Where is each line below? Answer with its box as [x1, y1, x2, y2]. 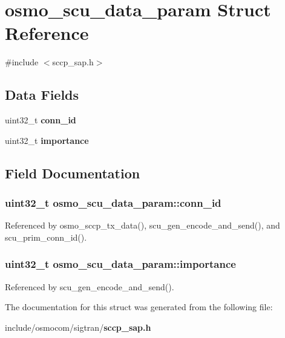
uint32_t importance [5, 134, 89, 146]
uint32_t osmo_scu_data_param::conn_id [5, 195, 221, 210]
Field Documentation [5, 163, 140, 182]
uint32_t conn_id [5, 114, 76, 126]
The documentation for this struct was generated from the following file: [5, 301, 273, 313]
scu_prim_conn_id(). [5, 230, 87, 243]
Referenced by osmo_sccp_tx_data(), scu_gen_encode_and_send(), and [5, 219, 280, 232]
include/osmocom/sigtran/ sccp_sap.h [5, 320, 151, 333]
